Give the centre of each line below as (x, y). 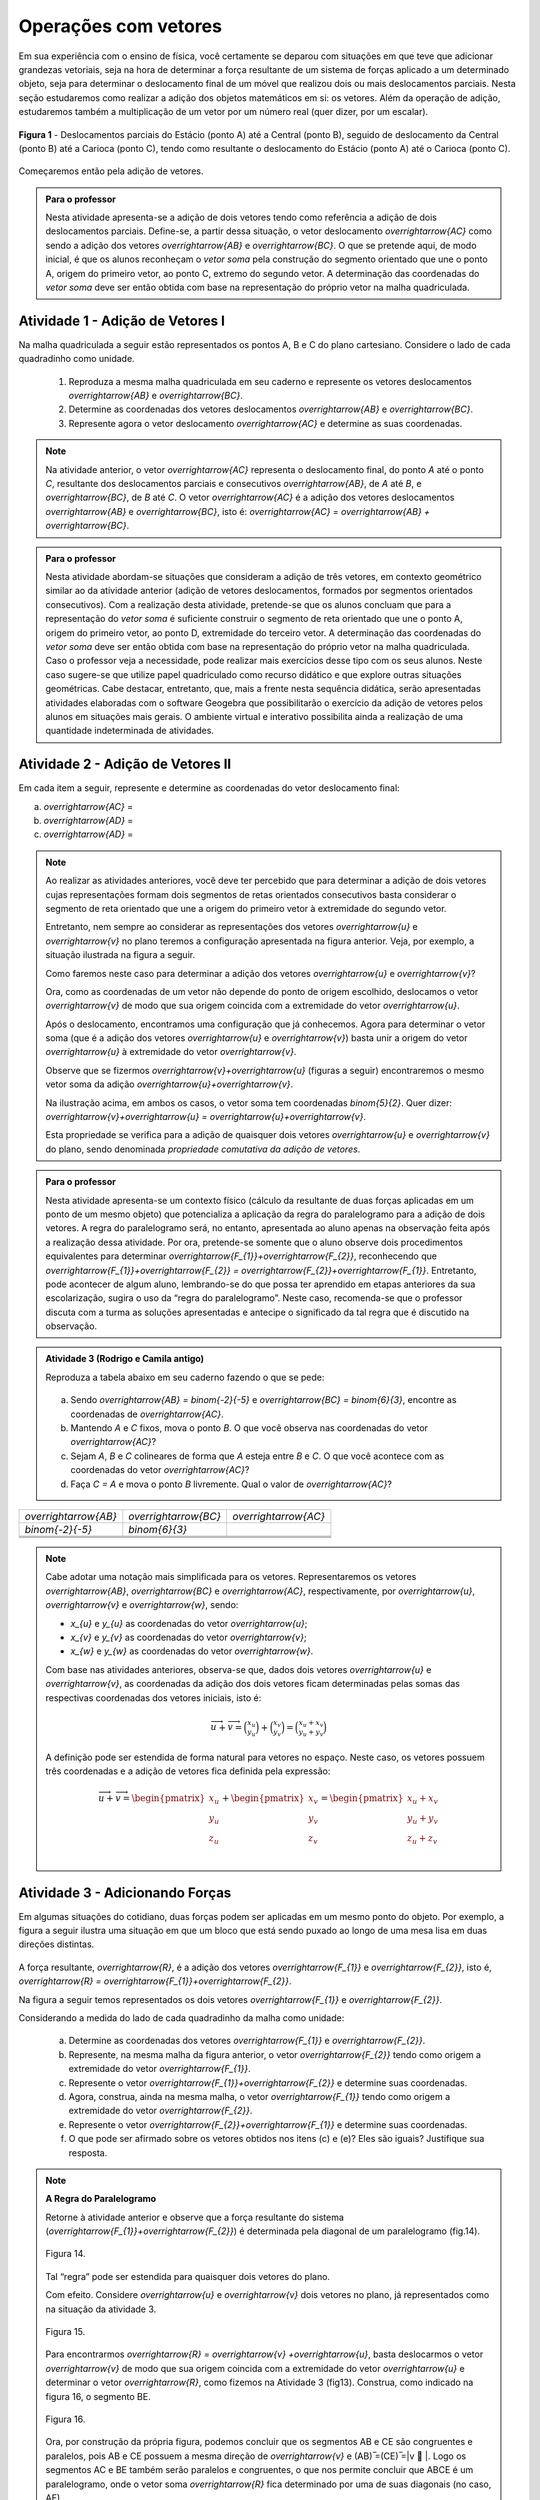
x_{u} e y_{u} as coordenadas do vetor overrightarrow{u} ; (189, 1623)
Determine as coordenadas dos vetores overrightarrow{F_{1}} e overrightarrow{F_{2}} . (247, 2041)
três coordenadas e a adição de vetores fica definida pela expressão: (188, 1771)
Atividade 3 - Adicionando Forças (125, 1892)
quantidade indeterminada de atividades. (130, 731)
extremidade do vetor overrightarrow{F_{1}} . (159, 2069)
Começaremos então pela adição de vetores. (111, 171)
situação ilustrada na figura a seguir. (120, 955)
